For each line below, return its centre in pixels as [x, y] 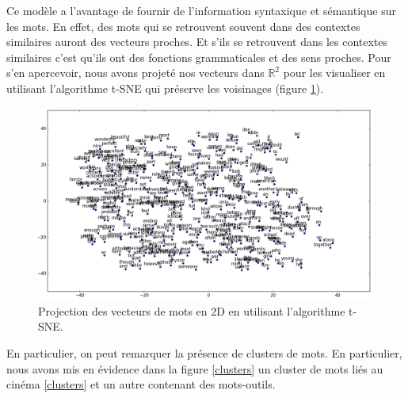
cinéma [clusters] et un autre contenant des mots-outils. [141, 384]
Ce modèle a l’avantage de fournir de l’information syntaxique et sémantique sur [201, 10]
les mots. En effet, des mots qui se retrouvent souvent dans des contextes [183, 26]
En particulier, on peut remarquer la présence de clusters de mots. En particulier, [204, 352]
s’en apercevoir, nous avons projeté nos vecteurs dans [135, 73]
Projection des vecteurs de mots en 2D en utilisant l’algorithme [192, 310]
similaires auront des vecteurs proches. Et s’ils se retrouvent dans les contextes [197, 42]
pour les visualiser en [334, 73]
